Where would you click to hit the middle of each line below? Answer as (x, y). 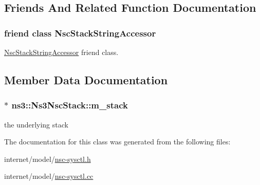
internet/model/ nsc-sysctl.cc (49, 176)
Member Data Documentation (86, 79)
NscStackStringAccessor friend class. (61, 52)
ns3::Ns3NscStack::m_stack (70, 105)
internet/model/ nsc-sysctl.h (48, 159)
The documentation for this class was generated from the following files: (117, 142)
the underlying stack (36, 124)
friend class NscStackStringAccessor (80, 33)
